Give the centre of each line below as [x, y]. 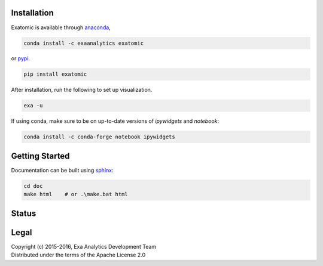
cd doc [33, 186]
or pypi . [20, 58]
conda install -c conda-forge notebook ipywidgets [100, 137]
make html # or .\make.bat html [76, 194]
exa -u [33, 106]
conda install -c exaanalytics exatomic [83, 43]
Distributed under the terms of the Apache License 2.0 [78, 255]
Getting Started [40, 156]
